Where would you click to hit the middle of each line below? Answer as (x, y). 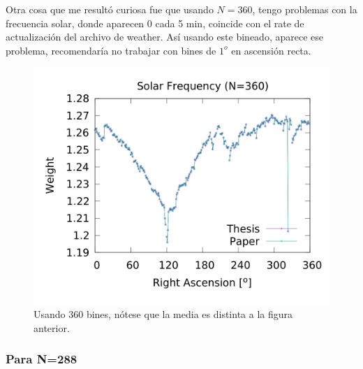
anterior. (52, 327)
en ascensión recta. (271, 50)
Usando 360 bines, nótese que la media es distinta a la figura (163, 314)
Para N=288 (42, 359)
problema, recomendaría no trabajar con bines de (111, 50)
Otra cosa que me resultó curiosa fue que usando (110, 9)
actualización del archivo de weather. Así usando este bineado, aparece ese (164, 37)
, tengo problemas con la (305, 9)
